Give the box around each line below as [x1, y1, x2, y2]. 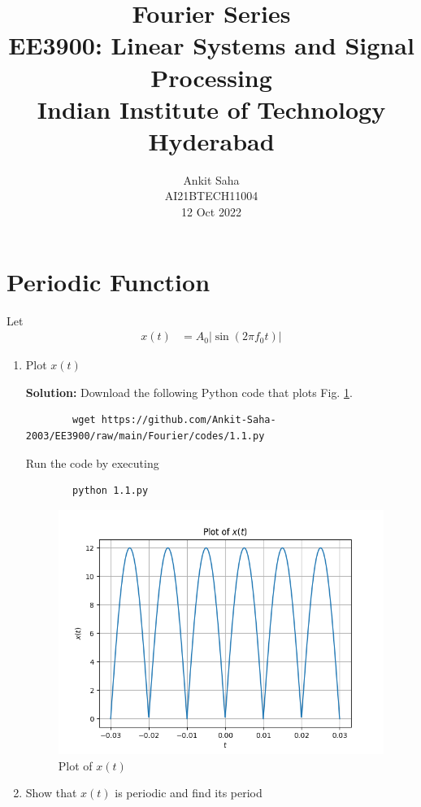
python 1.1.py [72, 485, 149, 497]
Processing [150, 60, 272, 94]
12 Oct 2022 [181, 203, 241, 220]
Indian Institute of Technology [37, 92, 386, 125]
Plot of [58, 757, 93, 774]
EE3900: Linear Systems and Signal [8, 28, 414, 62]
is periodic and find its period [115, 784, 263, 801]
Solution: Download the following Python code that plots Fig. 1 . [25, 383, 353, 400]
